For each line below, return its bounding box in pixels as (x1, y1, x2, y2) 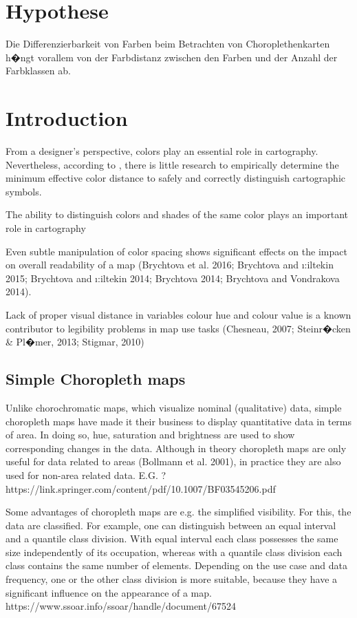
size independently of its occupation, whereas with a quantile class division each (6, 544, 343, 559)
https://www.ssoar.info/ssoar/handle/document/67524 (6, 599, 236, 613)
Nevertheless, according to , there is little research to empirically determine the (6, 157, 339, 171)
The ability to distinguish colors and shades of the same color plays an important (6, 207, 349, 222)
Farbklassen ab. (6, 63, 71, 78)
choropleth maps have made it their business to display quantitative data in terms (6, 414, 352, 428)
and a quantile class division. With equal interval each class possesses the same (6, 531, 338, 546)
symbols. (6, 184, 42, 198)
